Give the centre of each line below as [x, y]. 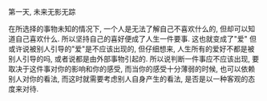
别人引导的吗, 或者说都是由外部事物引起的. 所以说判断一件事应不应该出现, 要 [133, 59]
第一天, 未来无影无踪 [42, 12]
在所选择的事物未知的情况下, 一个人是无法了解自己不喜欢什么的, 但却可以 [128, 29]
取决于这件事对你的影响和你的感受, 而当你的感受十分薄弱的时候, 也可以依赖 [131, 69]
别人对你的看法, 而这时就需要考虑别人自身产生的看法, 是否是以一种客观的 [128, 79]
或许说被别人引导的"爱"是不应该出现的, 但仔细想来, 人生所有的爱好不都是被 [131, 49]
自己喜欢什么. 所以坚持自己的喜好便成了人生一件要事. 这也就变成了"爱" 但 [136, 39]
